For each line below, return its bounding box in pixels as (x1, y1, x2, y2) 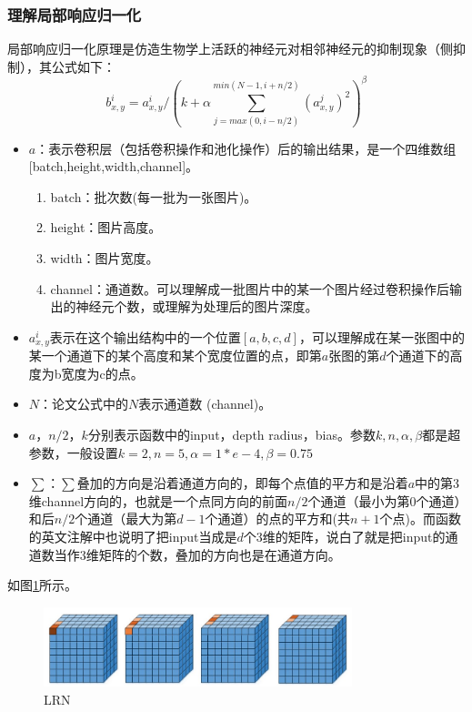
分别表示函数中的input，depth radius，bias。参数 (87, 425, 376, 444)
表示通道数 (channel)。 (138, 394, 272, 413)
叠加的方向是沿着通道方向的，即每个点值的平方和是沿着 (76, 473, 408, 493)
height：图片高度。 (50, 218, 162, 237)
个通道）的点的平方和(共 (205, 509, 351, 528)
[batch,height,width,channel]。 (28, 157, 199, 176)
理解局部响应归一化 (7, 3, 142, 25)
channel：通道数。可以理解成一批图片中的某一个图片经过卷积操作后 (50, 279, 449, 298)
